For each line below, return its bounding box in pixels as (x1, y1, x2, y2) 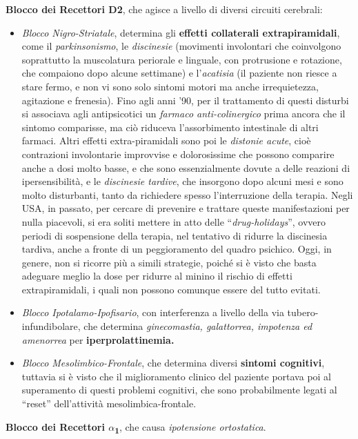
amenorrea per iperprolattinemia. (21, 332, 175, 347)
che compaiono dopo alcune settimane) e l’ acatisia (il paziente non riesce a (21, 66, 337, 80)
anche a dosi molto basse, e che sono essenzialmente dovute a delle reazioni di (21, 160, 350, 175)
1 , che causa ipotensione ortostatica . (115, 419, 266, 436)
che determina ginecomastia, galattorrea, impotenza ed (83, 319, 312, 333)
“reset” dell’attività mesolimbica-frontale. (21, 396, 197, 411)
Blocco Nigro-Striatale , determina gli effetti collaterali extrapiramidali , (21, 25, 340, 39)
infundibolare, (21, 319, 81, 333)
